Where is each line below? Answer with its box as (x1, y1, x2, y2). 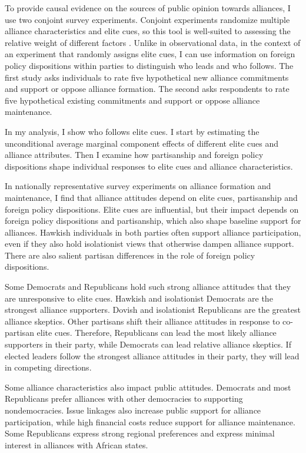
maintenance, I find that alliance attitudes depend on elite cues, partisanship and (5, 191, 298, 203)
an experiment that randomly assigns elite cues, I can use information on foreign (5, 48, 295, 60)
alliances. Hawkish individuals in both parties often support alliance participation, (5, 226, 301, 238)
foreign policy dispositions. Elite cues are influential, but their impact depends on (5, 203, 299, 215)
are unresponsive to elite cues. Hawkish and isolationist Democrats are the (5, 292, 273, 304)
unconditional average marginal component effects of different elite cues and (5, 137, 278, 149)
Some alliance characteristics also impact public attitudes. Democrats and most (5, 381, 291, 393)
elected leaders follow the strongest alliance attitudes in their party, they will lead (5, 349, 300, 362)
